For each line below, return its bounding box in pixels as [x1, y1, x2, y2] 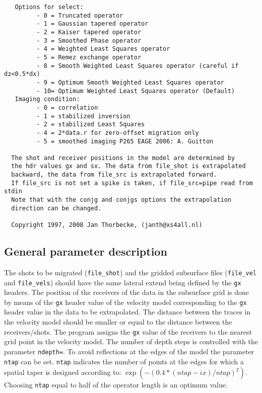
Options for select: [15, 4, 84, 11]
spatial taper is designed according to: [4, 367, 121, 377]
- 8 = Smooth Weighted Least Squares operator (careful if [36, 62, 239, 69]
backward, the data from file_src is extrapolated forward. [11, 171, 217, 179]
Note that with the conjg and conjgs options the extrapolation [11, 196, 232, 204]
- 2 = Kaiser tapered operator [36, 28, 142, 36]
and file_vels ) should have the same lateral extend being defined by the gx [4, 277, 241, 287]
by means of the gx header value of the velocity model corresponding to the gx [4, 296, 247, 307]
